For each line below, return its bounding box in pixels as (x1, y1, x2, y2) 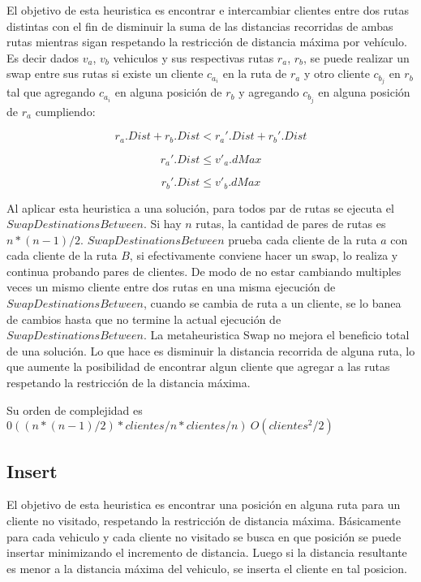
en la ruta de (222, 65, 287, 82)
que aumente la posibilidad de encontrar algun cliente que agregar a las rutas (6, 358, 390, 375)
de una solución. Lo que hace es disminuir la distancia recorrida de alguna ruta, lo (6, 342, 415, 359)
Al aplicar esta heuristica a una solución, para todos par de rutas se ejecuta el (6, 199, 394, 216)
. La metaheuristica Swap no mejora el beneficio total (143, 326, 410, 343)
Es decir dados (6, 49, 79, 66)
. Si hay (143, 215, 182, 232)
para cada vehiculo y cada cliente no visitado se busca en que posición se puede (6, 528, 402, 545)
